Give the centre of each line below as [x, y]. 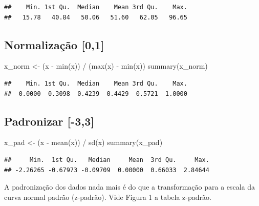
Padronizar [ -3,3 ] [49, 121]
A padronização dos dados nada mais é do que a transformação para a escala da [130, 187]
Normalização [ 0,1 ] [54, 44]
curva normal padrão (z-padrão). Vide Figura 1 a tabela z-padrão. [108, 197]
